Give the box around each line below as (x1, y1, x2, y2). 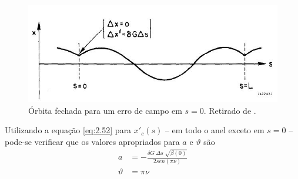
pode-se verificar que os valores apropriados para (5, 135, 180, 147)
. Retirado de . (203, 104, 256, 116)
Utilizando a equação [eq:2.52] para (5, 124, 132, 136)
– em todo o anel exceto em (165, 124, 264, 136)
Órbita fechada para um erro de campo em (28, 104, 182, 116)
